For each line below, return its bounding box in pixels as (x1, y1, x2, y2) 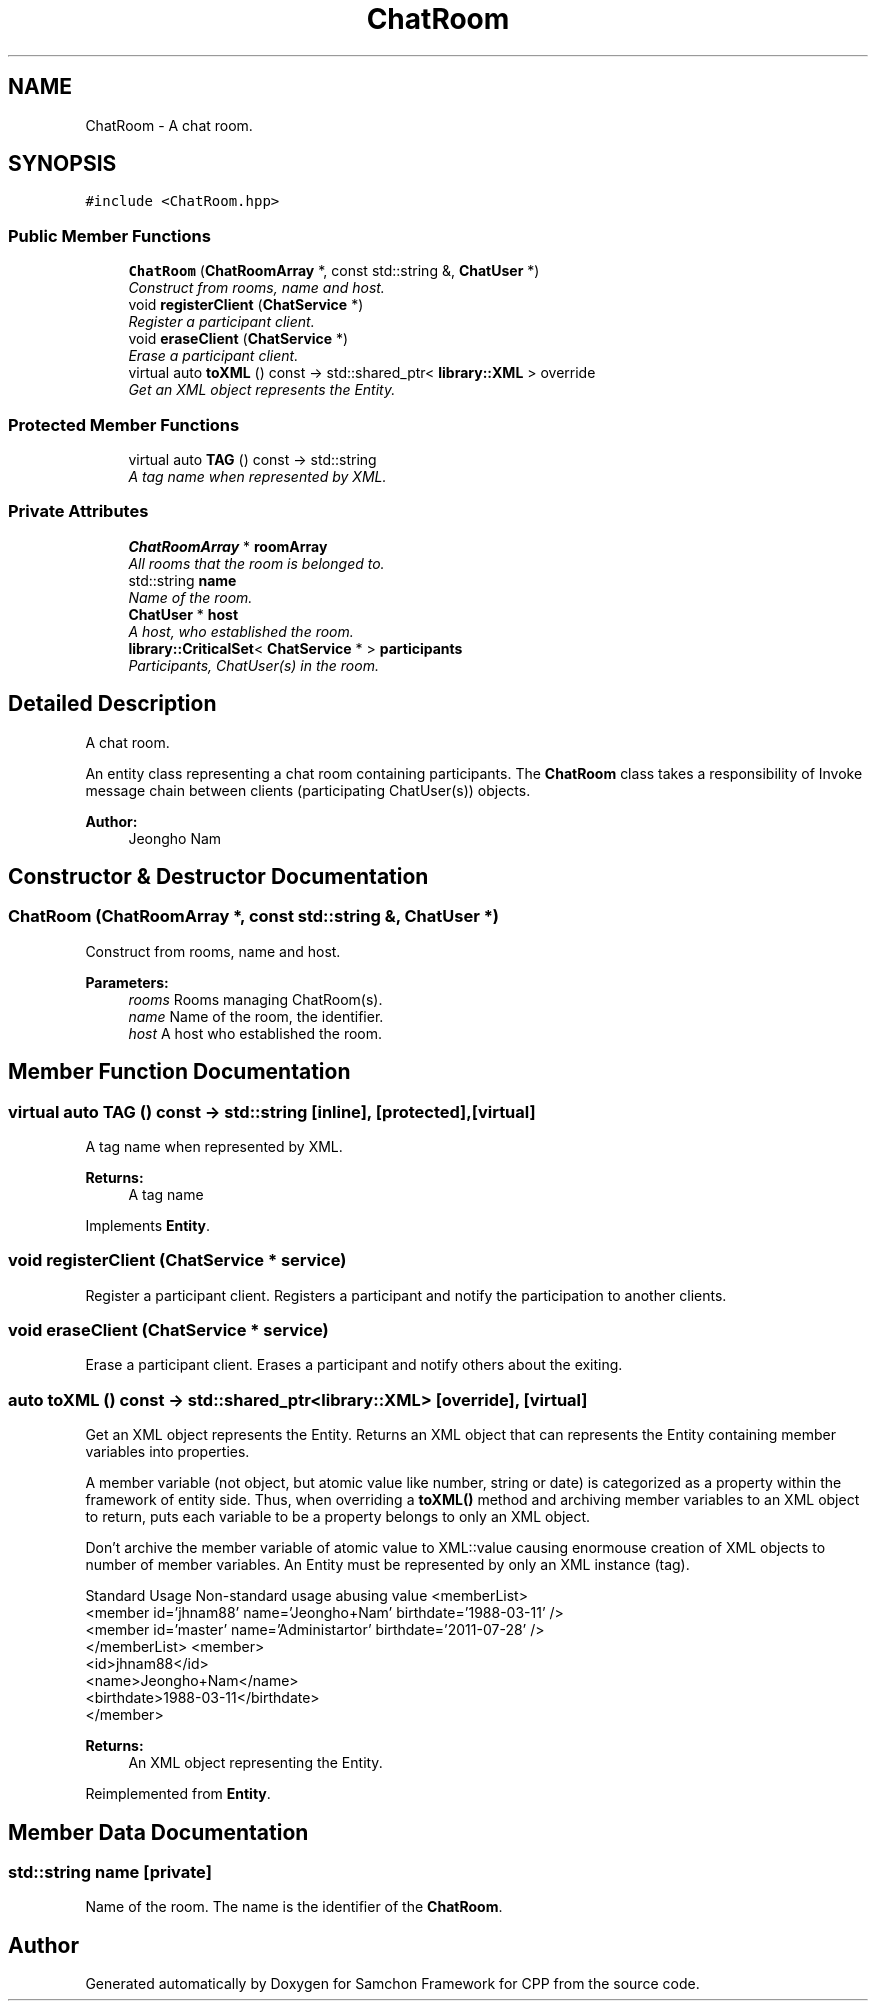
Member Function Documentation (8, 1059, 351, 1085)
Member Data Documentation (8, 1819, 309, 1845)
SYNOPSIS (8, 151, 117, 177)
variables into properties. (85, 1443, 250, 1461)
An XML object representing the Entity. (128, 1754, 383, 1772)
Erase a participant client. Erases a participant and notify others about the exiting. (85, 1356, 623, 1374)
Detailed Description (8, 691, 217, 717)
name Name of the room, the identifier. (128, 1007, 384, 1025)
